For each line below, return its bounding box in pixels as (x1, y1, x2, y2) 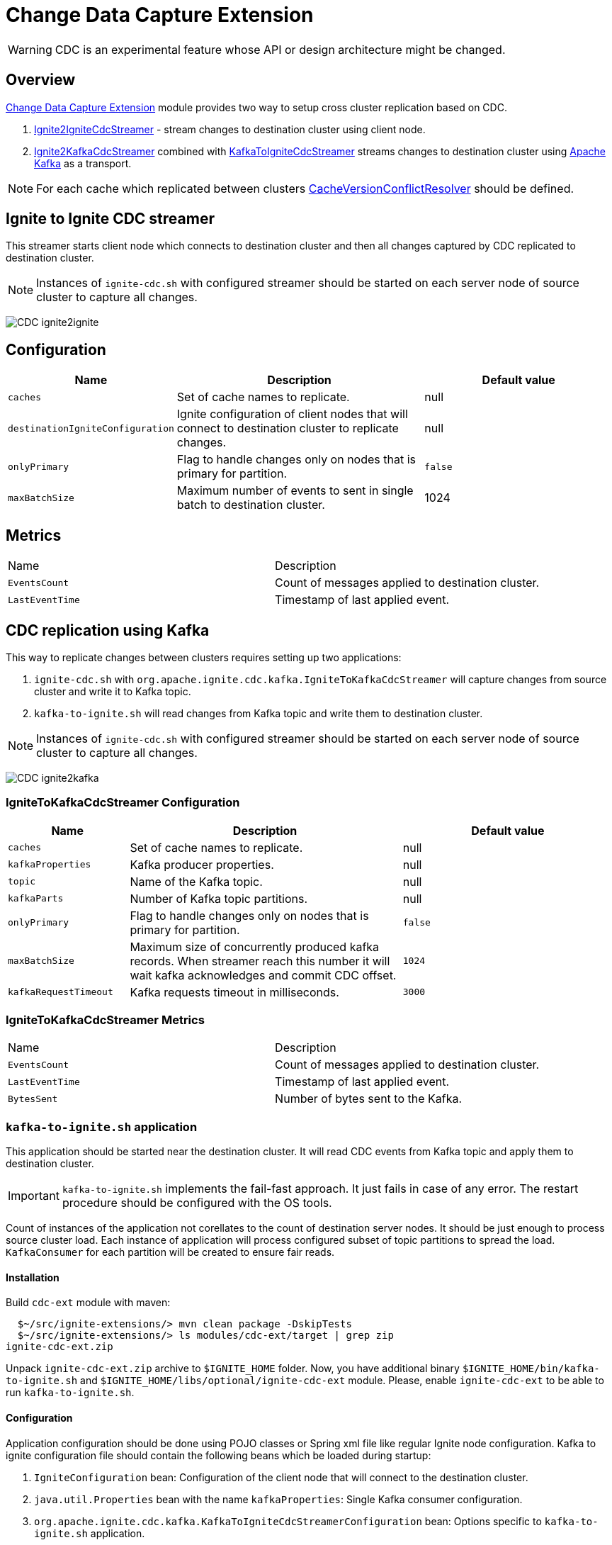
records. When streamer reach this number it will (130, 953, 390, 968)
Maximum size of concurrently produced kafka (130, 939, 380, 954)
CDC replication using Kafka (6, 621, 210, 639)
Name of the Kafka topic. (130, 874, 263, 889)
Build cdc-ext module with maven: (6, 1296, 171, 1309)
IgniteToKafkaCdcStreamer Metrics (6, 1013, 205, 1028)
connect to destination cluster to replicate (176, 421, 399, 436)
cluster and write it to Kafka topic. (34, 685, 191, 697)
